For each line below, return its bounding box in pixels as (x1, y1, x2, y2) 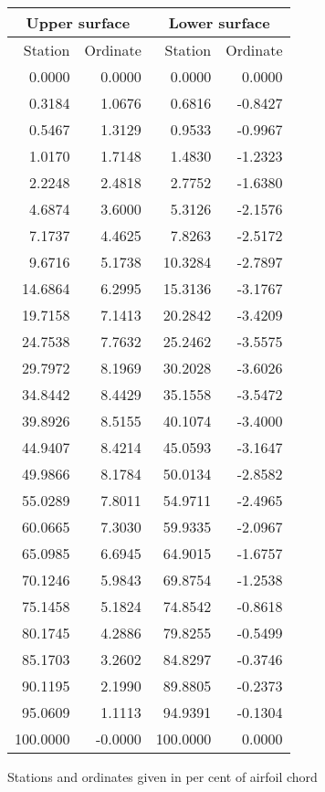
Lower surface (168, 12, 270, 33)
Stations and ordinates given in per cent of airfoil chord (7, 767, 318, 786)
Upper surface (26, 12, 131, 33)
